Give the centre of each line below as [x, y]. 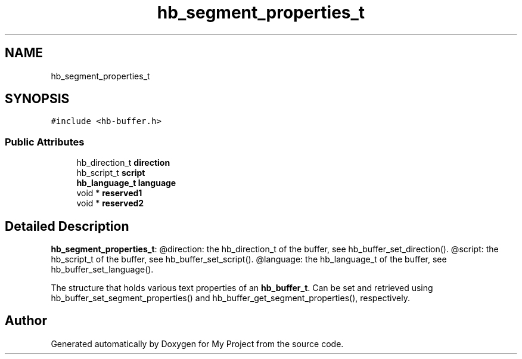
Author [26, 321]
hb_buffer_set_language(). [102, 270]
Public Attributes [45, 142]
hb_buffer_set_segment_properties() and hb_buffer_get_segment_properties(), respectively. [230, 298]
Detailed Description [67, 226]
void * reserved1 [109, 193]
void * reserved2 [110, 203]
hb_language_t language [126, 183]
